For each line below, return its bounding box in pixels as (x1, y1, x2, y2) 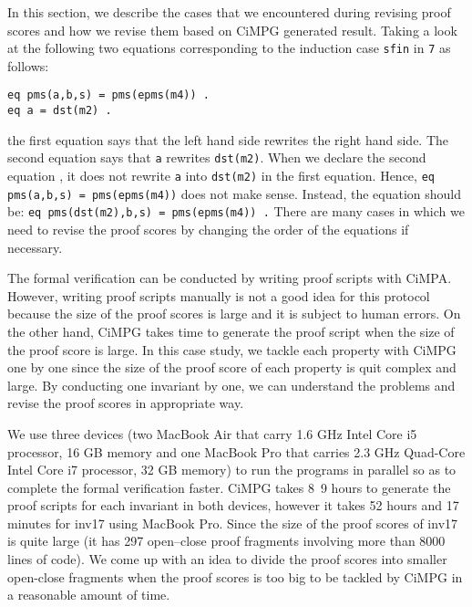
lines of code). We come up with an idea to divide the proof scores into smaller (7, 549, 447, 569)
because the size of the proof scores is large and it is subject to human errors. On (7, 304, 461, 323)
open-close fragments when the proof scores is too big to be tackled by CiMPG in (7, 567, 463, 586)
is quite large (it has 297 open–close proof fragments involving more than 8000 (7, 531, 446, 550)
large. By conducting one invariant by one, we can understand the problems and (7, 375, 456, 394)
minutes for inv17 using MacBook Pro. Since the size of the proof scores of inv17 (7, 513, 458, 532)
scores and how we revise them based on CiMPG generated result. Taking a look (7, 20, 457, 39)
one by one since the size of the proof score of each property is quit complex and (7, 358, 457, 377)
